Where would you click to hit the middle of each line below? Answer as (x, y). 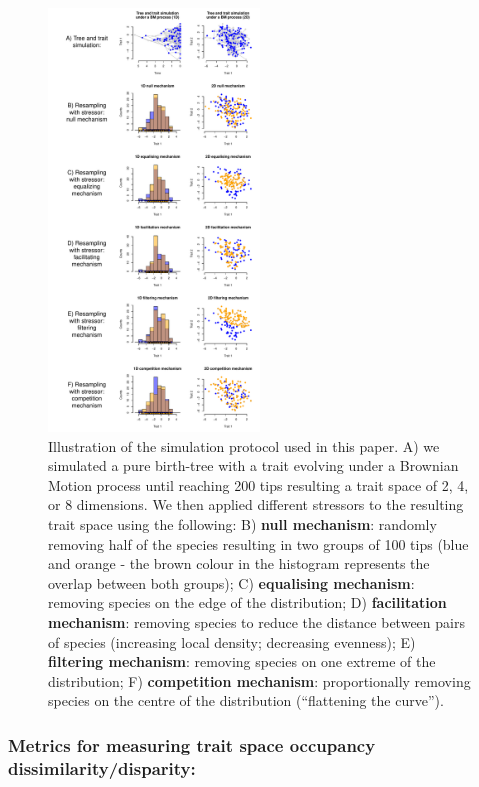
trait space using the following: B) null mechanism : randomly (242, 523)
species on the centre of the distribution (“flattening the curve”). (246, 700)
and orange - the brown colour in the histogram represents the (239, 563)
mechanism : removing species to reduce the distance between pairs (256, 621)
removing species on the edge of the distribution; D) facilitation (247, 602)
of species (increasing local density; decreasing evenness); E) (232, 641)
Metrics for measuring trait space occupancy (192, 744)
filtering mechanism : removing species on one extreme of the (242, 661)
